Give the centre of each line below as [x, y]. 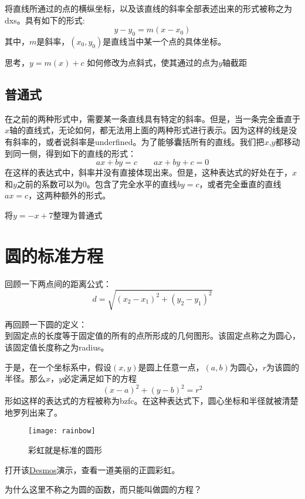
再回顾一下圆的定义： [46, 324]
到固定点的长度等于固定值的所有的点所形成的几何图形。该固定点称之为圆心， [152, 336]
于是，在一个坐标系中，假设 [58, 367]
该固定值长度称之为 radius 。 [57, 347]
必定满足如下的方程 [99, 378]
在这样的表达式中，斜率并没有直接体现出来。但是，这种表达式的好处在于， [148, 172]
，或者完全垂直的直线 [240, 183]
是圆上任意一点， [171, 367]
